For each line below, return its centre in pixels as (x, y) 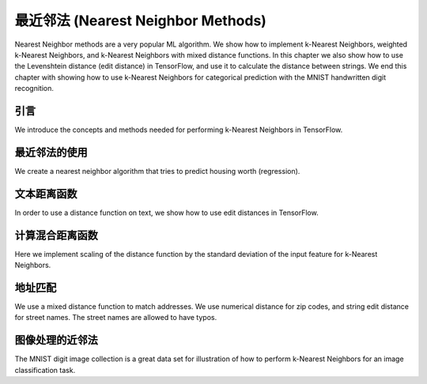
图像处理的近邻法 (56, 340)
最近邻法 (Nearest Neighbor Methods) (140, 21)
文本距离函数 (46, 194)
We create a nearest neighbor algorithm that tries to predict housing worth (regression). (157, 171)
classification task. (45, 370)
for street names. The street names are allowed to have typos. (116, 318)
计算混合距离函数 (56, 235)
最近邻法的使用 (51, 152)
